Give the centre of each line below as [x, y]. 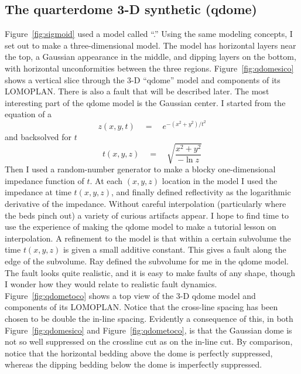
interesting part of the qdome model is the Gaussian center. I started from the [145, 102]
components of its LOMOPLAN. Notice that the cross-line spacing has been [141, 307]
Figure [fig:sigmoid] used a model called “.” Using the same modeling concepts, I [149, 34]
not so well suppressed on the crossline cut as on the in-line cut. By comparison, [149, 341]
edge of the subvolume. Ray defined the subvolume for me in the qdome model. [147, 261]
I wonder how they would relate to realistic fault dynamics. [111, 284]
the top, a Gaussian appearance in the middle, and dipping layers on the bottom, [150, 57]
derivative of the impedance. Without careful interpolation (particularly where [146, 203]
